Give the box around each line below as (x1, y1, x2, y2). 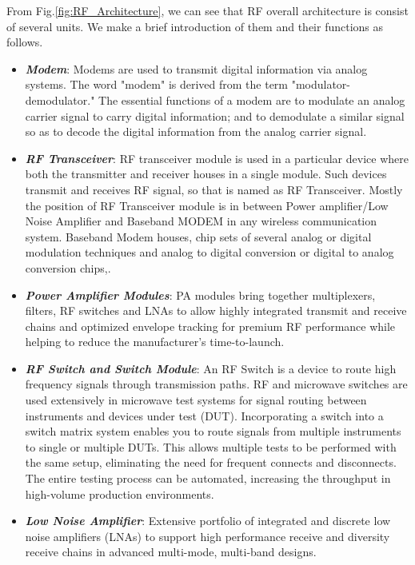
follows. (6, 34, 43, 50)
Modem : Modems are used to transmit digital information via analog (25, 60, 368, 77)
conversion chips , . (25, 259, 111, 276)
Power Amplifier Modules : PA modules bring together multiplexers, (25, 286, 376, 303)
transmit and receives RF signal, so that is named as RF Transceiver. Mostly (25, 181, 403, 197)
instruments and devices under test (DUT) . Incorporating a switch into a (25, 407, 384, 424)
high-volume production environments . (25, 485, 214, 502)
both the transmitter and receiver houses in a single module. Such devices (25, 165, 387, 182)
